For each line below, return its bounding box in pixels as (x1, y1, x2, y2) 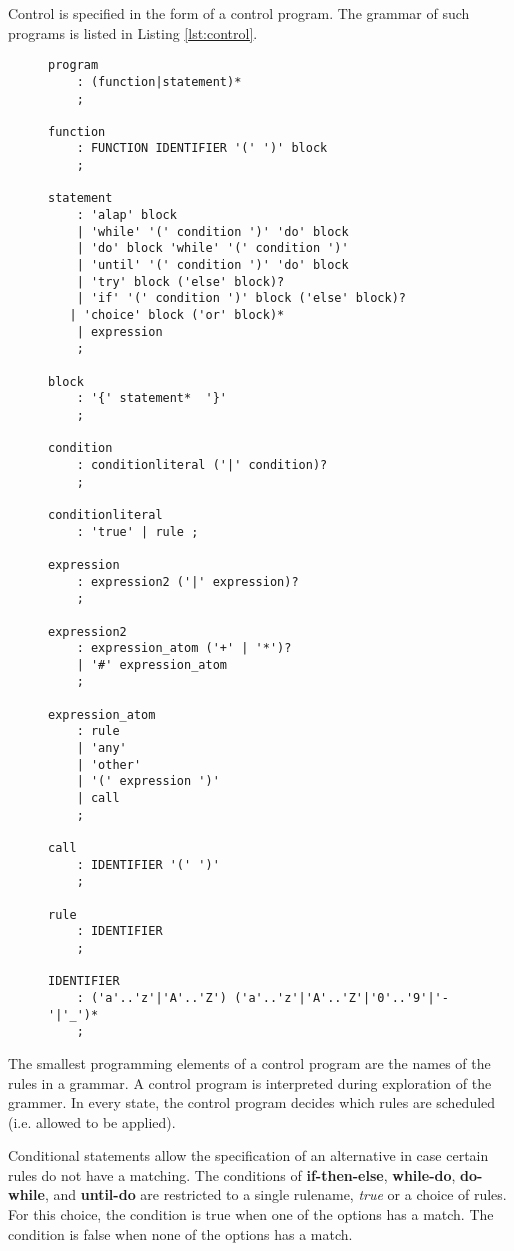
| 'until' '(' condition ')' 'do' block (76, 258, 349, 273)
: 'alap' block (76, 208, 177, 223)
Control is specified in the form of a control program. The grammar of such (8, 3, 470, 23)
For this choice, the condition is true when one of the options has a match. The (8, 1204, 494, 1225)
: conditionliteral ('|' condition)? (76, 457, 328, 472)
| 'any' (76, 741, 127, 756)
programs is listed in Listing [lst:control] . (8, 22, 258, 43)
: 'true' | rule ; (76, 524, 199, 539)
